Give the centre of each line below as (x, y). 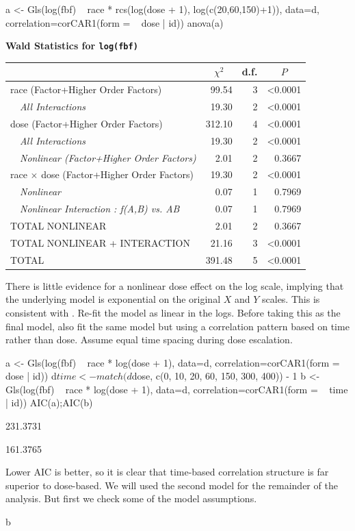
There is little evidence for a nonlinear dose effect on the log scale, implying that (175, 285)
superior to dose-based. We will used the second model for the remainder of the (172, 485)
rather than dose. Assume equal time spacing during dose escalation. (149, 339)
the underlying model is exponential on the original (113, 299)
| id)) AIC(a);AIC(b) (49, 403)
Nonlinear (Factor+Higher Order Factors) (108, 157)
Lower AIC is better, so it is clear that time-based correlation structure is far (167, 472)
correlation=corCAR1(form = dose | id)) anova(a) (115, 22)
